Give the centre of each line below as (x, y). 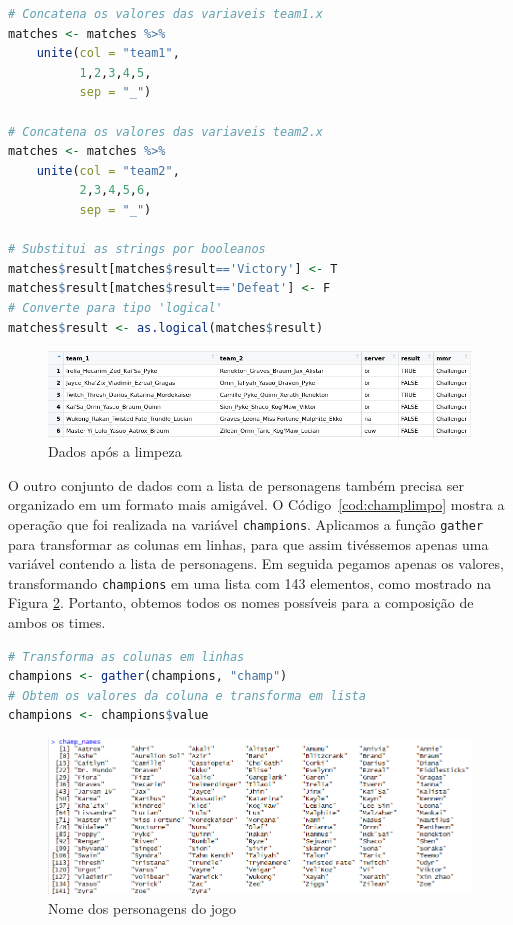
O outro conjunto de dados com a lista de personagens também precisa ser (236, 484)
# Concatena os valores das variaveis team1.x (165, 14)
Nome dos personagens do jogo (142, 907)
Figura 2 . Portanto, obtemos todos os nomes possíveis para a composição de (241, 602)
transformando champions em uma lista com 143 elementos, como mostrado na (250, 582)
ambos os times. (57, 622)
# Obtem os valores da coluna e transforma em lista (187, 695)
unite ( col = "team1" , (108, 53)
